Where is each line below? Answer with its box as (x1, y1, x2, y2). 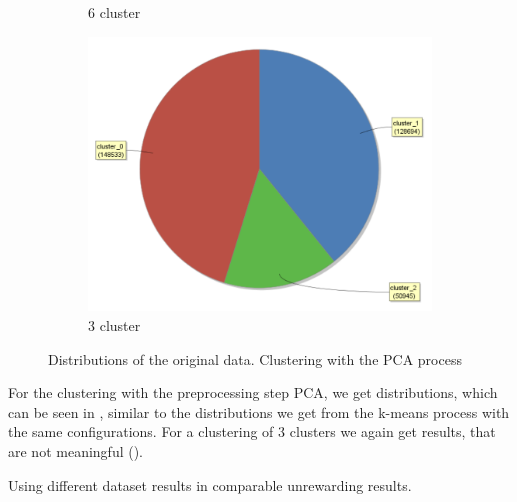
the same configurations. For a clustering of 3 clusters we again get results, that (8, 421, 496, 442)
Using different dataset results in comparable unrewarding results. (8, 474, 412, 495)
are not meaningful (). (8, 440, 144, 461)
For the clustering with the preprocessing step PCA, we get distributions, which (8, 382, 498, 403)
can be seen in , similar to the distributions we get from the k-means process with (8, 401, 510, 422)
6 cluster (88, 2, 141, 22)
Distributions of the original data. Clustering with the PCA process (48, 348, 462, 369)
